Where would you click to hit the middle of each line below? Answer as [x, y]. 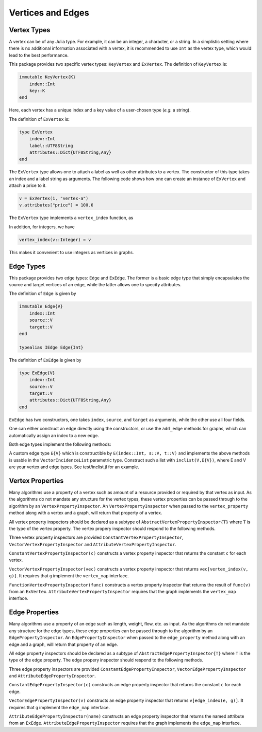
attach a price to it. [28, 185]
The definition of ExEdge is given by [45, 360]
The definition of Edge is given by [42, 293]
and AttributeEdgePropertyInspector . [52, 676]
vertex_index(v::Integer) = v [55, 239]
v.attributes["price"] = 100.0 [57, 205]
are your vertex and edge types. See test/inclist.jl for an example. [74, 467]
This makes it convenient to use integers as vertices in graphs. [72, 252]
